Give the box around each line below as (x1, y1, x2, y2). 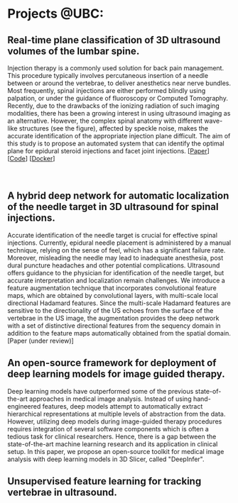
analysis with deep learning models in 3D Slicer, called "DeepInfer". (7, 455, 205, 463)
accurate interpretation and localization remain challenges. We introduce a (7, 276, 225, 284)
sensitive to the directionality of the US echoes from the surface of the (7, 306, 214, 314)
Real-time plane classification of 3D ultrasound (7, 34, 221, 46)
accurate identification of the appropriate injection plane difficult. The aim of (7, 132, 231, 140)
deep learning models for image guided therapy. (7, 368, 225, 380)
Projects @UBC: (7, 6, 104, 22)
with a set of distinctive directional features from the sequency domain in (7, 321, 222, 330)
